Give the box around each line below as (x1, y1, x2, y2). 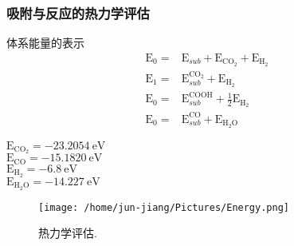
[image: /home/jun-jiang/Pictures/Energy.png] (38, 201, 289, 213)
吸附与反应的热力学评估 (6, 2, 150, 22)
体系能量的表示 (6, 34, 84, 51)
